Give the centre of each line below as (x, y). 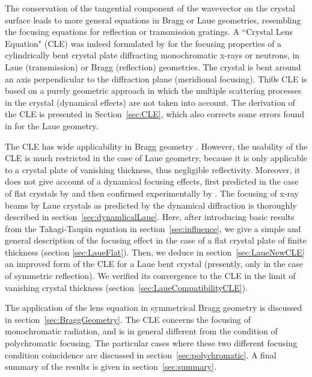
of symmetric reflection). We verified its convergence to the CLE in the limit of (150, 276)
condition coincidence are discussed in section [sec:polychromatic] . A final (141, 354)
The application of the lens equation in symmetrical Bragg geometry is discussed (154, 308)
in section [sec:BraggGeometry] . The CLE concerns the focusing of (128, 319)
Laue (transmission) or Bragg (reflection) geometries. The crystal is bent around (153, 66)
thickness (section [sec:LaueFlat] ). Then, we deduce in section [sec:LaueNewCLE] (155, 252)
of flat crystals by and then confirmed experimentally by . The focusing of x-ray (152, 193)
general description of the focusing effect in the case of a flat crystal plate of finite (156, 240)
